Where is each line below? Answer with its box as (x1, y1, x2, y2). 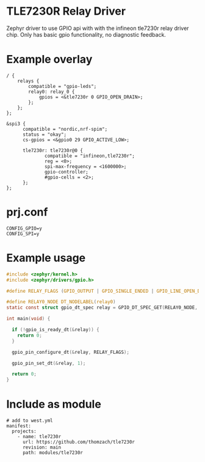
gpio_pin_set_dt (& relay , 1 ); (12, 360, 86, 366)
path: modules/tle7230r (22, 450, 84, 456)
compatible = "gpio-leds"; (28, 83, 97, 89)
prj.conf (6, 205, 48, 219)
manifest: (6, 423, 32, 429)
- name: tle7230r (17, 434, 62, 440)
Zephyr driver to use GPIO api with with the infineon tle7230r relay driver (6, 24, 189, 32)
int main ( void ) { (6, 316, 51, 322)
